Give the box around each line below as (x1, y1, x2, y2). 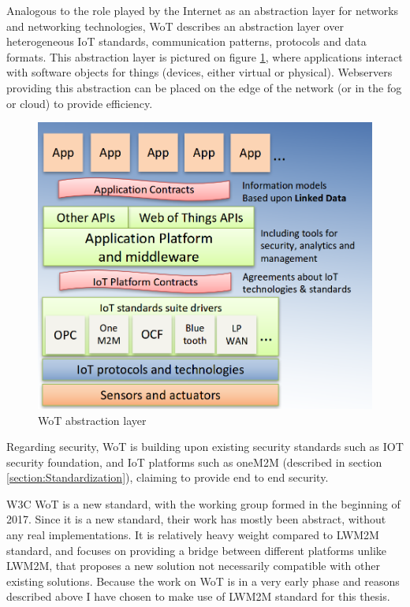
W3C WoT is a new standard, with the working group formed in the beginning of (6, 495, 401, 512)
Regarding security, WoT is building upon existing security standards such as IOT (6, 438, 404, 455)
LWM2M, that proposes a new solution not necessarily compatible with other (6, 557, 380, 574)
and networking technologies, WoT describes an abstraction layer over (6, 17, 344, 34)
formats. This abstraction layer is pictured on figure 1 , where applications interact (6, 48, 403, 65)
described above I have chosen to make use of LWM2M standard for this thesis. (6, 588, 390, 605)
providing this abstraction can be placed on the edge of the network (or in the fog (6, 79, 402, 95)
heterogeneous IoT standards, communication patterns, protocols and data (6, 33, 367, 50)
